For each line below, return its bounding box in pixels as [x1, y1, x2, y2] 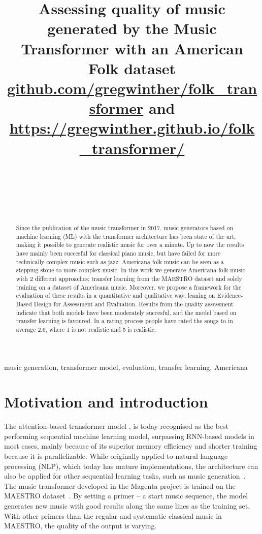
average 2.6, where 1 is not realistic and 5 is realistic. [16, 325, 156, 333]
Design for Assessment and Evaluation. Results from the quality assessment [34, 299, 234, 308]
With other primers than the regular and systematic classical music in [4, 510, 222, 521]
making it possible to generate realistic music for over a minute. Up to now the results [16, 240, 244, 249]
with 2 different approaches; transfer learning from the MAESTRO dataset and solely [16, 274, 242, 282]
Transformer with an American [21, 38, 243, 58]
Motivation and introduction [4, 391, 208, 412]
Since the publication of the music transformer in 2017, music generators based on [16, 224, 234, 232]
